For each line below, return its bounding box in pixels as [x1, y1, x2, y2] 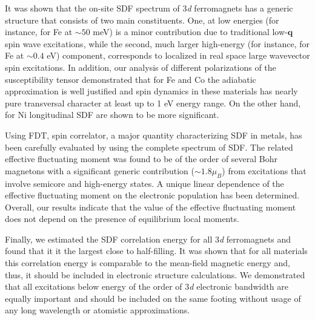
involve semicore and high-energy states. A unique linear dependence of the [5, 177, 284, 189]
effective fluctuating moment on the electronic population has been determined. [5, 189, 300, 201]
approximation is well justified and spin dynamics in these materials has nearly [5, 85, 298, 97]
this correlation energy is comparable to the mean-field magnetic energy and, [5, 256, 290, 269]
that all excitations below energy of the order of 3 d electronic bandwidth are [5, 280, 288, 293]
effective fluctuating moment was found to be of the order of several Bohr [5, 152, 278, 165]
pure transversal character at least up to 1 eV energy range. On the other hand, [5, 96, 301, 109]
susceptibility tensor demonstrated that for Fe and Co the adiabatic [5, 73, 256, 85]
